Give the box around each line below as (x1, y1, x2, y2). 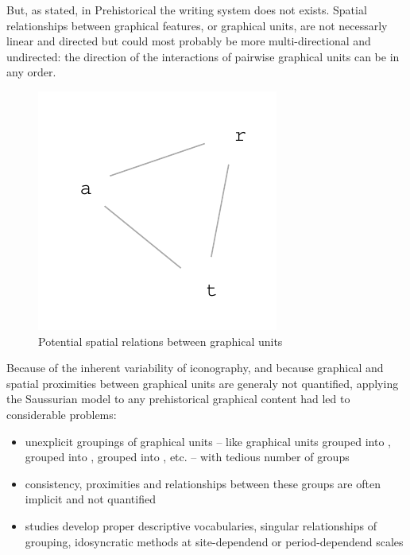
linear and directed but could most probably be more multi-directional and (6, 33, 371, 49)
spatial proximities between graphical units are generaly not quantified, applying (6, 375, 399, 391)
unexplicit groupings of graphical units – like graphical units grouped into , (25, 433, 391, 449)
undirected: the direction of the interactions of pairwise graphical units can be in (6, 48, 400, 64)
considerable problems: (6, 406, 117, 422)
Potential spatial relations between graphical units (38, 332, 283, 349)
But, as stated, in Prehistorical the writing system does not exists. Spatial (6, 2, 367, 17)
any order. (6, 64, 56, 80)
